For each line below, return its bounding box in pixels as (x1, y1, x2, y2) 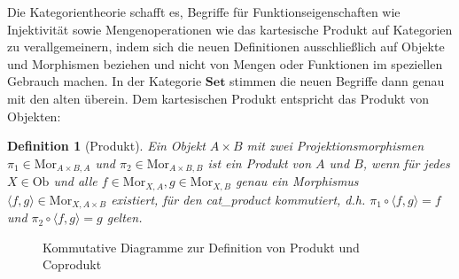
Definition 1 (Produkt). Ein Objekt (7, 136, 206, 155)
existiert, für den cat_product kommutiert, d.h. (111, 190, 366, 208)
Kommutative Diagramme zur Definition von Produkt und (43, 237, 360, 256)
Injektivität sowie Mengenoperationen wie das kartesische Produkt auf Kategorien (7, 19, 453, 38)
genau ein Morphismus (235, 172, 359, 190)
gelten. (106, 208, 143, 227)
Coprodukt (43, 255, 102, 274)
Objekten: (7, 106, 61, 125)
